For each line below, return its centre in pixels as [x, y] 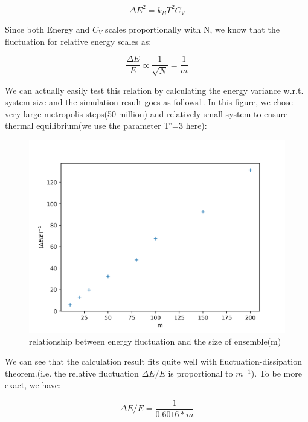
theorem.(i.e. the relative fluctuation [72, 373]
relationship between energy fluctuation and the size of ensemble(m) [155, 341]
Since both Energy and [47, 29]
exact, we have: [33, 385]
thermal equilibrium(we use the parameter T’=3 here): [106, 125]
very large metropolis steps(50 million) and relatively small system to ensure [146, 113]
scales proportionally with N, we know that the [192, 29]
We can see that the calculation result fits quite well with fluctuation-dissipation [153, 361]
